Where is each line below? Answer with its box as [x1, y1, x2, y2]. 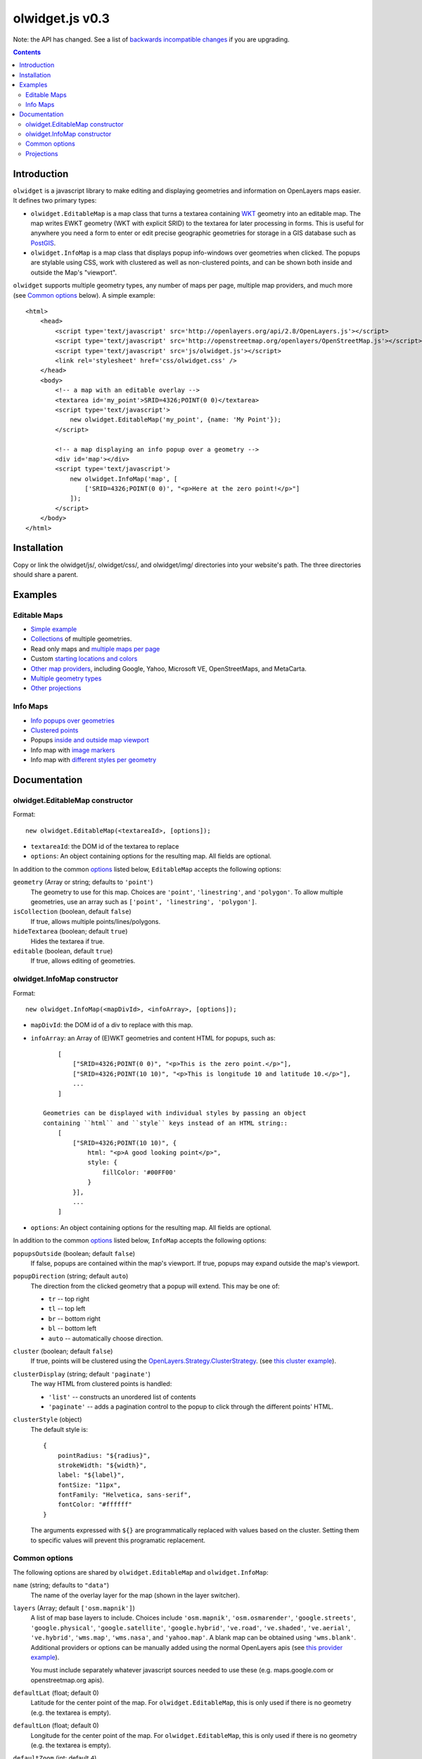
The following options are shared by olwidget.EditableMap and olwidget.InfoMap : [13, 1568, 269, 1576]
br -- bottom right [48, 1314, 101, 1323]
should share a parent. [13, 570, 79, 578]
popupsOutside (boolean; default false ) [13, 1249, 136, 1257]
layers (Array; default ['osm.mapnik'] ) [13, 1604, 135, 1612]
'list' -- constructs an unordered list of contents [48, 1392, 196, 1401]
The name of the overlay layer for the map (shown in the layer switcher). [30, 1591, 241, 1599]
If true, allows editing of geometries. [30, 957, 136, 965]
